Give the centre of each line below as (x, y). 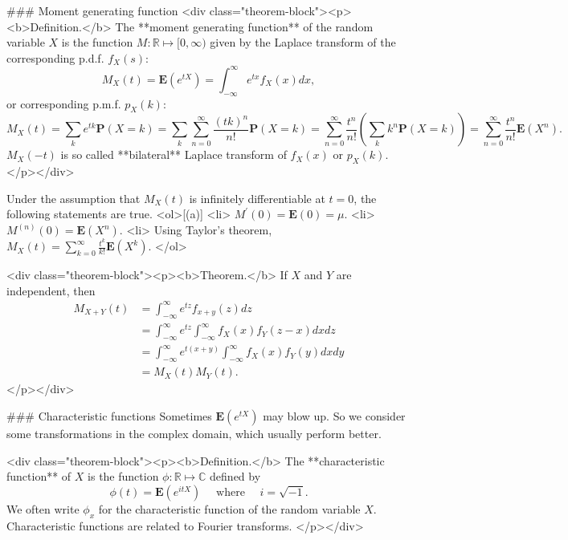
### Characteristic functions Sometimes (109, 415)
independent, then (51, 290)
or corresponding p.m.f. (64, 103)
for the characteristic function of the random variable (229, 508)
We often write (43, 508)
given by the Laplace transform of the (303, 42)
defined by (235, 476)
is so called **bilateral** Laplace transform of (174, 154)
